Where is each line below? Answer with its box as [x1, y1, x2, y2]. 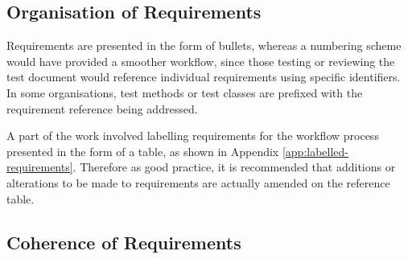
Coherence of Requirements [6, 229, 241, 254]
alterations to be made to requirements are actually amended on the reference [6, 174, 390, 191]
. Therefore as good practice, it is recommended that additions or [72, 158, 396, 175]
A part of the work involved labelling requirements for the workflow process [6, 127, 379, 144]
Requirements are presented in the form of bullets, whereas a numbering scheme [6, 37, 402, 54]
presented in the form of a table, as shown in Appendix [6, 142, 279, 159]
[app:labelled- [282, 142, 349, 159]
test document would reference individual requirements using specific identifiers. [6, 68, 401, 85]
